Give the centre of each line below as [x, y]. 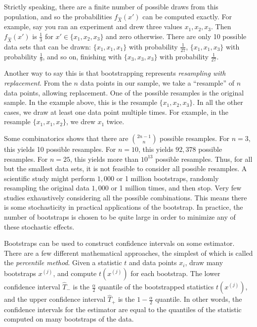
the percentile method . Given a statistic [63, 262]
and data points [153, 262]
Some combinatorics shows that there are [66, 138]
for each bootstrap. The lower [175, 273]
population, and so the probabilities [58, 16]
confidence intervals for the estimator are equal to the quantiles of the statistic [123, 309]
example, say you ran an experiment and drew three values [93, 26]
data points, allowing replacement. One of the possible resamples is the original [124, 92]
